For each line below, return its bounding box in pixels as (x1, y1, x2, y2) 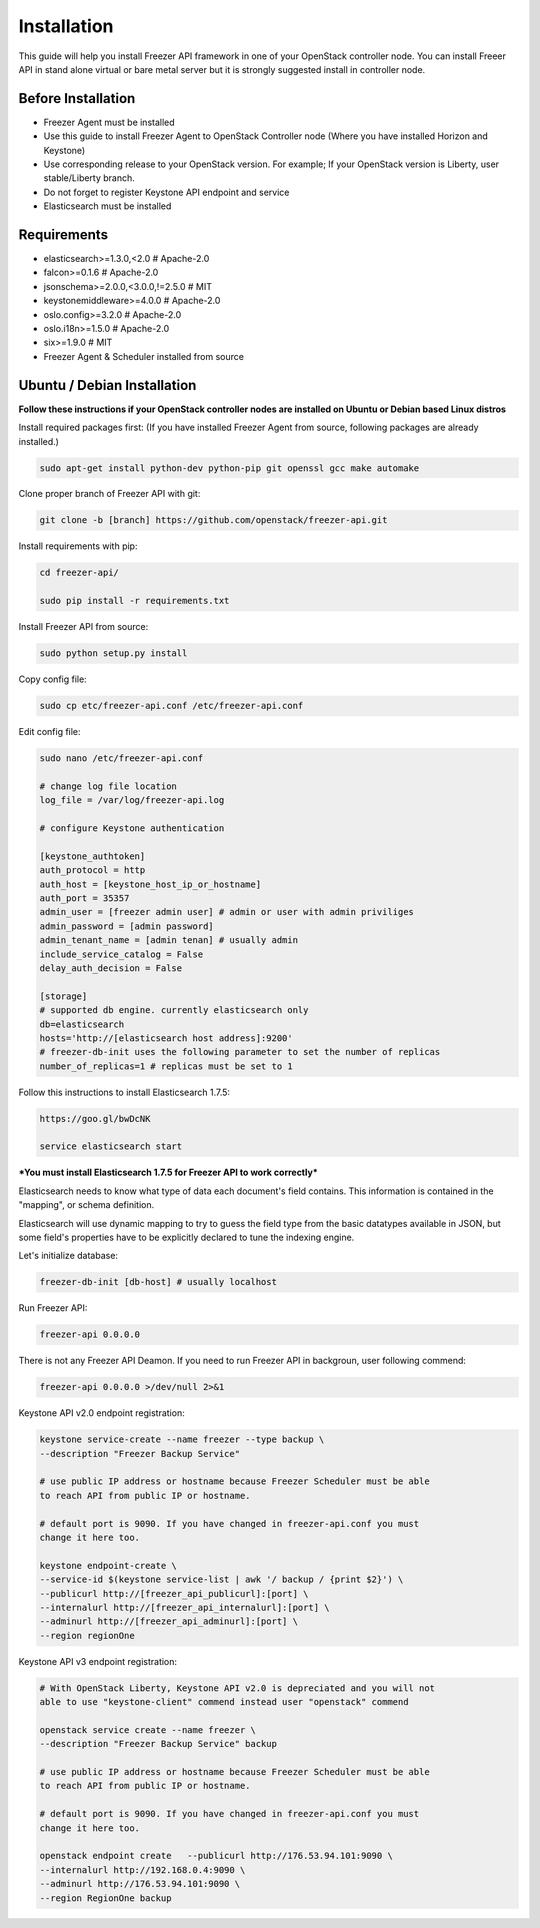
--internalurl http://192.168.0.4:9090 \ (39, 1864, 246, 1875)
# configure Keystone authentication (39, 823, 225, 834)
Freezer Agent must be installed (43, 116, 175, 128)
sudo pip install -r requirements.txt (39, 595, 230, 607)
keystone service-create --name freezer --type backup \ (39, 1434, 325, 1445)
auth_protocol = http (39, 865, 146, 876)
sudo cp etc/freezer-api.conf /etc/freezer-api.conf (39, 700, 304, 712)
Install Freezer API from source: (18, 621, 149, 633)
